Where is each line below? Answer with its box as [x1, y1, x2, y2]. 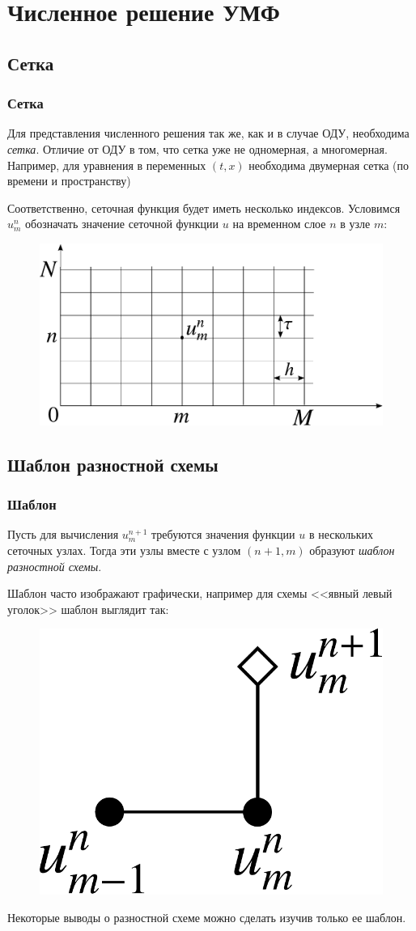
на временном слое [232, 215, 326, 232]
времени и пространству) [7, 172, 131, 189]
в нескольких [308, 526, 374, 543]
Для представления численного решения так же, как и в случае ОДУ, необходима [7, 125, 410, 142]
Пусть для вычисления [7, 526, 119, 543]
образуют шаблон [309, 541, 395, 558]
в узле [340, 215, 371, 232]
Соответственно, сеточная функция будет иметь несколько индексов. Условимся [7, 199, 401, 216]
